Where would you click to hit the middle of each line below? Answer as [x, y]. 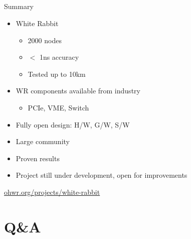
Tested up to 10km [57, 74]
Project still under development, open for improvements [102, 175]
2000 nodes [45, 40]
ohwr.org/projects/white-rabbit [52, 192]
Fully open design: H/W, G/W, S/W [73, 124]
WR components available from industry [78, 91]
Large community [43, 141]
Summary [19, 6]
